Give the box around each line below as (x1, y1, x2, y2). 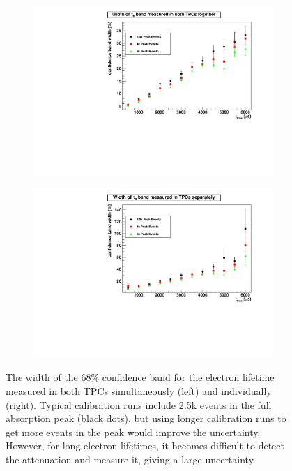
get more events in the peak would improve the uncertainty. (6, 424, 261, 439)
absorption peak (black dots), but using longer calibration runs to (6, 411, 286, 426)
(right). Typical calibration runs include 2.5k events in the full (6, 397, 272, 412)
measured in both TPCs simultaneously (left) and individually (6, 384, 272, 398)
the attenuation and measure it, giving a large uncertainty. (6, 451, 256, 466)
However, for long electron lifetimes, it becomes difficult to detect (6, 438, 284, 453)
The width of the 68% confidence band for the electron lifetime (6, 370, 275, 384)
